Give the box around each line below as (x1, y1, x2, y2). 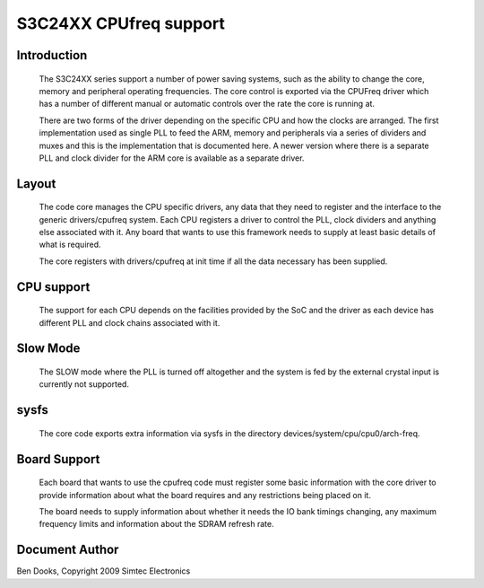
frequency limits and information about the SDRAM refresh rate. (39, 519, 274, 530)
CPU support (16, 279, 91, 294)
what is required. (39, 239, 102, 250)
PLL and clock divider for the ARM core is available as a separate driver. (39, 153, 305, 163)
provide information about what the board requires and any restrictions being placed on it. (39, 489, 372, 500)
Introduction (16, 48, 88, 63)
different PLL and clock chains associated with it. (39, 317, 220, 328)
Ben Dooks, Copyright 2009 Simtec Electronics (16, 566, 191, 576)
